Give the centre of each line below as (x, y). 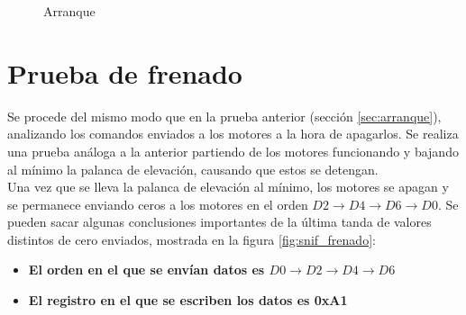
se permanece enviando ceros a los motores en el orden (158, 204)
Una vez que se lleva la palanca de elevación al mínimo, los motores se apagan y (228, 187)
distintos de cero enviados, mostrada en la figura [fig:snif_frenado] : (192, 239)
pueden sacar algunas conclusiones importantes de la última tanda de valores (219, 222)
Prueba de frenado (125, 72)
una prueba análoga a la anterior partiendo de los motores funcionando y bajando (233, 151)
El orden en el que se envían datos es (146, 270)
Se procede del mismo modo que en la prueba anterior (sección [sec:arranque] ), (224, 116)
